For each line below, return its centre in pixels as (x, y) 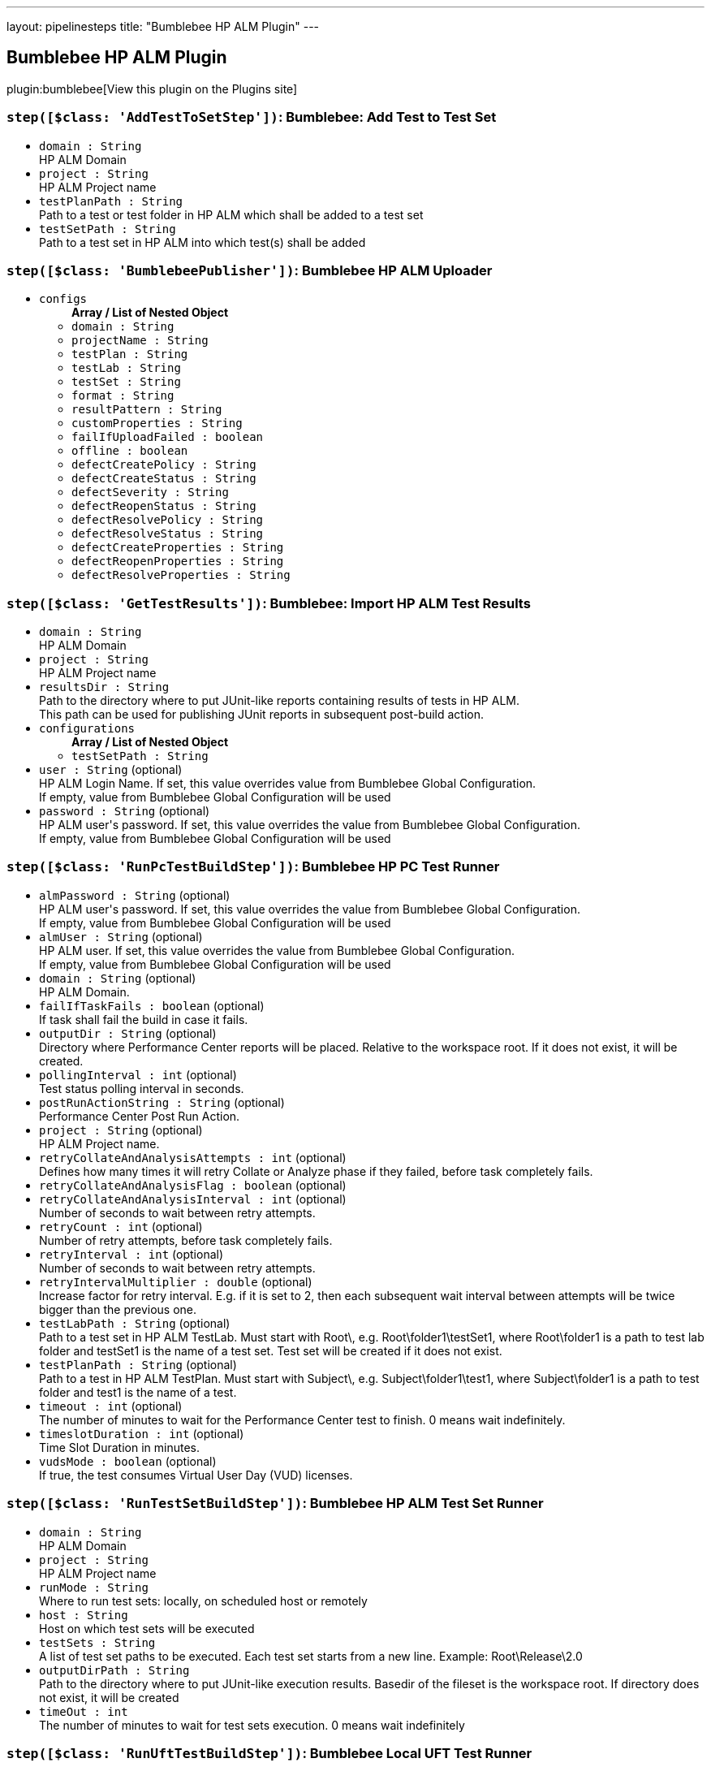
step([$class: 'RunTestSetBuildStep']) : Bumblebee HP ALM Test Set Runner (275, 1503)
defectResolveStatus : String (168, 534)
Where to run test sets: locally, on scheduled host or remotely (203, 1601)
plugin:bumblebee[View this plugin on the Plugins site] (152, 89)
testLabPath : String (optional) (135, 1323)
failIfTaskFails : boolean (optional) (152, 1005)
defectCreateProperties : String (178, 548)
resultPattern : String (147, 410)
